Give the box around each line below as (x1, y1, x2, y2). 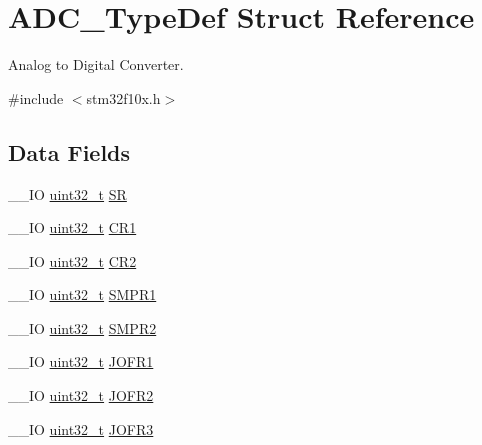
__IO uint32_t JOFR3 (8, 418, 154, 439)
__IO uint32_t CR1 (8, 217, 137, 238)
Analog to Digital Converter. (8, 54, 184, 75)
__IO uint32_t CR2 (8, 250, 137, 271)
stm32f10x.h (86, 87, 161, 108)
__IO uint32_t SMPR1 (8, 284, 157, 305)
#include (8, 87, 64, 108)
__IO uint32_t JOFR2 (8, 385, 154, 406)
